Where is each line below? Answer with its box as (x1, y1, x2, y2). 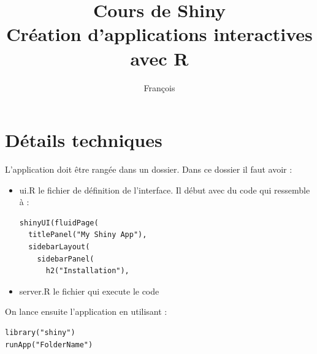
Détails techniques (5, 127, 162, 153)
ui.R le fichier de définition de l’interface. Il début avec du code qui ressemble (19, 183, 310, 196)
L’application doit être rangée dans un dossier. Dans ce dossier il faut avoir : (5, 163, 292, 176)
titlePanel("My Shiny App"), (28, 230, 147, 239)
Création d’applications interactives (6, 21, 313, 47)
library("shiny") (5, 328, 75, 337)
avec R (130, 45, 189, 70)
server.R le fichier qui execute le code (19, 284, 159, 297)
